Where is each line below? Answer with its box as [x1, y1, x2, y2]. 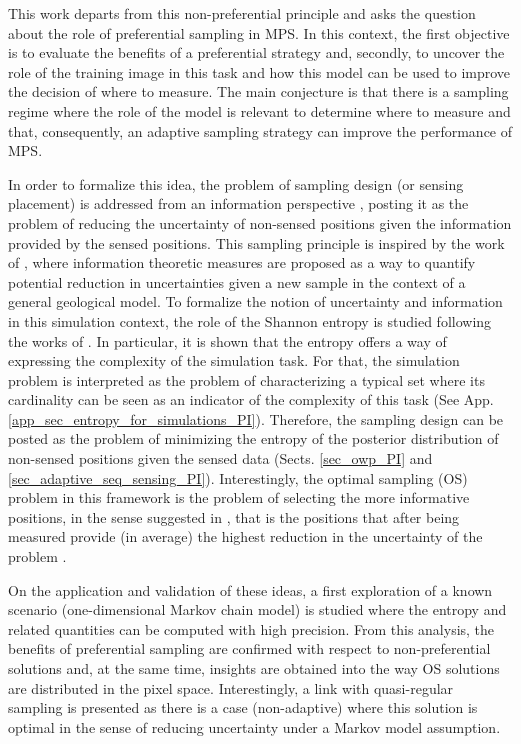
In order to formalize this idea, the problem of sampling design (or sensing [8, 173, 464, 194]
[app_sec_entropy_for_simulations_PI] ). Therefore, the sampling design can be [8, 408, 504, 429]
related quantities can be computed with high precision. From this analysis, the [8, 618, 495, 639]
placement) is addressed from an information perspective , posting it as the [8, 193, 469, 214]
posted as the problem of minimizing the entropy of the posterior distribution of [8, 428, 499, 449]
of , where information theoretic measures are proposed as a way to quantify [8, 252, 476, 273]
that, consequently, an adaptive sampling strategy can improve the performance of [8, 120, 513, 141]
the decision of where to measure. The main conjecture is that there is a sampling [8, 81, 509, 102]
